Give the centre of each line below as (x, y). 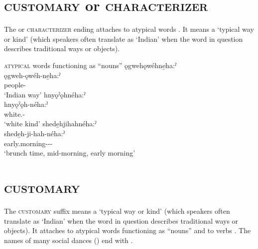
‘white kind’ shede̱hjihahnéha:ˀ (50, 124)
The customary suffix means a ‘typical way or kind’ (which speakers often (117, 210)
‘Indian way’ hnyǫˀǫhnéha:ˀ (45, 94)
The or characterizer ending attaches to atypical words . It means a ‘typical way (129, 29)
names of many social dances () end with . (68, 240)
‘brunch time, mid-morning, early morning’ (70, 153)
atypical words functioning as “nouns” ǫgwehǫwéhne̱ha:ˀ (90, 65)
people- (15, 85)
